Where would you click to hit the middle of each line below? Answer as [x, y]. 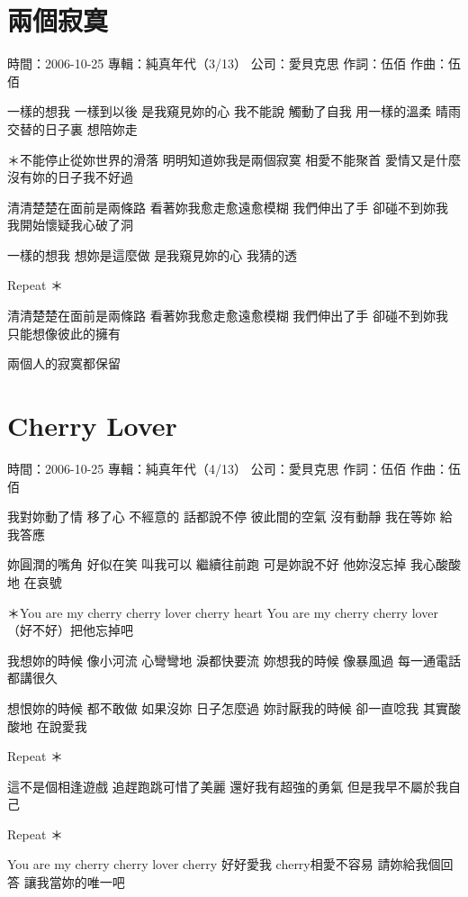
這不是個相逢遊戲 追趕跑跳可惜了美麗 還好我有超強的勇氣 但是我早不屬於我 [228, 786]
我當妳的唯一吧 [81, 882]
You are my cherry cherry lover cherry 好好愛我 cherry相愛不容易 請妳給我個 [224, 864]
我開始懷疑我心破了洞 [70, 225]
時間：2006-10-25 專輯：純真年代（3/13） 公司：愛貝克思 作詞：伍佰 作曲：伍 [234, 63]
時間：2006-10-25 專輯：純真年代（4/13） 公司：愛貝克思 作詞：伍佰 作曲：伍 [234, 468]
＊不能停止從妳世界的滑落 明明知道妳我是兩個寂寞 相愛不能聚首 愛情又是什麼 [234, 159]
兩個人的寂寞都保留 [64, 363]
